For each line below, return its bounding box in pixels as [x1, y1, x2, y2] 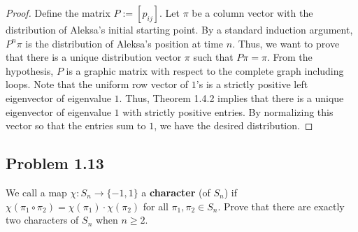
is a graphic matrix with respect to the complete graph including [66, 63, 344, 78]
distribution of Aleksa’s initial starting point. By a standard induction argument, [6, 22, 353, 36]
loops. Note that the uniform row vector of [6, 77, 189, 92]
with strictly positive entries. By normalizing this [122, 104, 334, 119]
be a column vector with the [192, 6, 313, 20]
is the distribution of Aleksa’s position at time [25, 36, 224, 50]
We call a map [6, 184, 67, 199]
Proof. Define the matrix [6, 6, 110, 20]
